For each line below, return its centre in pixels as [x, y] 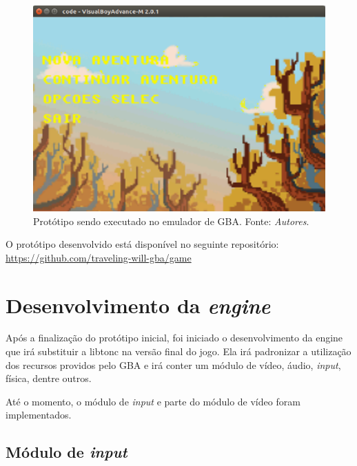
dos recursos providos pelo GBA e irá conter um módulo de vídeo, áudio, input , [173, 364]
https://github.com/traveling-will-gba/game [99, 257]
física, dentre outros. [49, 378]
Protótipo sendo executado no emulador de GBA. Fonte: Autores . [171, 221]
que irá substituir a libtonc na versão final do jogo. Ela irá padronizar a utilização [178, 351]
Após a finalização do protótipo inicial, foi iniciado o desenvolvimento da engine [174, 338]
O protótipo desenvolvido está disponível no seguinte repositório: [142, 244]
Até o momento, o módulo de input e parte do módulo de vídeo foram [153, 401]
